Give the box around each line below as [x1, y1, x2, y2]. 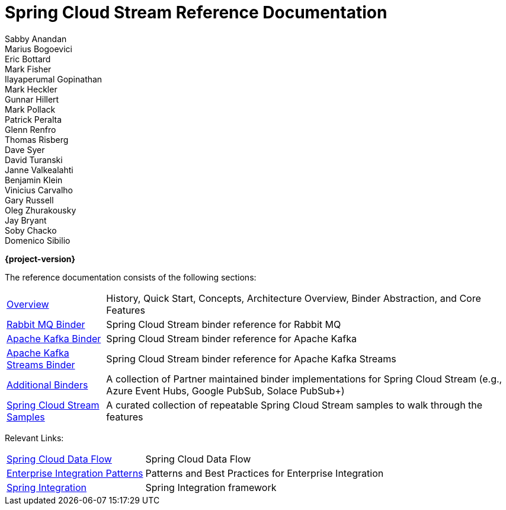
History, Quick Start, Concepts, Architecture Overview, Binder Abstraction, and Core [106, 292, 481, 304]
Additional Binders [7, 378, 88, 391]
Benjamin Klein [5, 174, 63, 185]
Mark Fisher [5, 63, 52, 74]
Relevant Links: [5, 432, 64, 443]
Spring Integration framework [145, 481, 277, 493]
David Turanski [5, 154, 63, 165]
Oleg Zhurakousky [5, 205, 76, 215]
